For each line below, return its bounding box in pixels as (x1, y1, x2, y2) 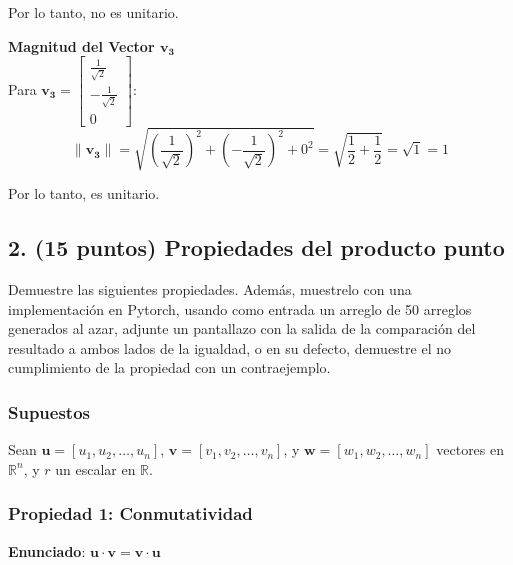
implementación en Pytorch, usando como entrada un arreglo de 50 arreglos (8, 298, 472, 319)
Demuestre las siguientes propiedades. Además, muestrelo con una (8, 279, 412, 300)
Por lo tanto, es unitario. (8, 183, 160, 204)
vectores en (436, 439, 505, 460)
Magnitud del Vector (8, 35, 155, 56)
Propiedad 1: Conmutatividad (8, 501, 253, 526)
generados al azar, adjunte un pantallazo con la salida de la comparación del (8, 318, 476, 339)
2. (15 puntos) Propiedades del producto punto (8, 232, 505, 263)
